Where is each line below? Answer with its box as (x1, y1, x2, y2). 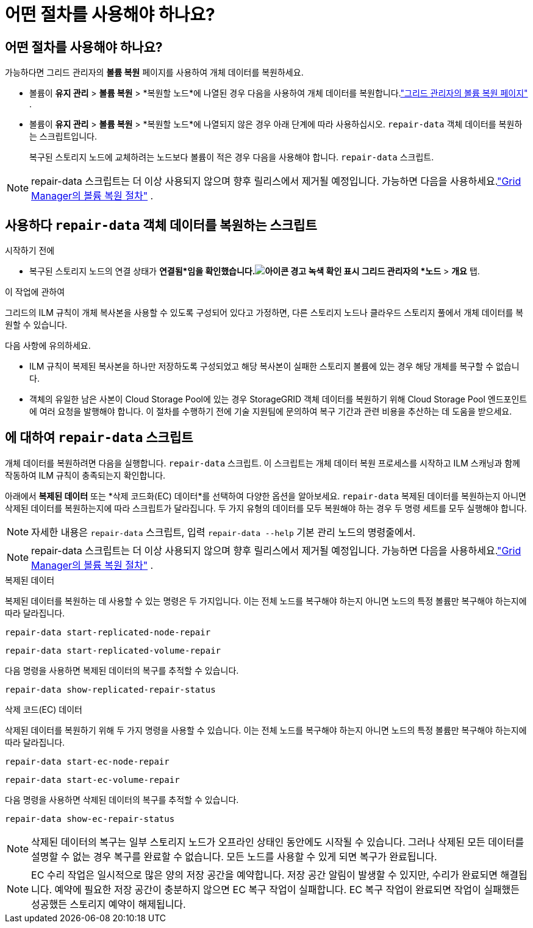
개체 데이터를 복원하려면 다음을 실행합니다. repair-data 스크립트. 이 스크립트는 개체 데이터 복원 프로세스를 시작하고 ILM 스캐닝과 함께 (5, 457, 520, 468)
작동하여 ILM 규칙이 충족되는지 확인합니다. (5, 469, 166, 480)
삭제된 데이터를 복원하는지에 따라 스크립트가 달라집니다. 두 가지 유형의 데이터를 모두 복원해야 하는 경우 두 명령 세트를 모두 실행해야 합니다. (5, 502, 527, 513)
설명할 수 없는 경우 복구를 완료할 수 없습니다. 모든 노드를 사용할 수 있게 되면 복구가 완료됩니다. (31, 850, 437, 863)
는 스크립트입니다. (29, 131, 98, 142)
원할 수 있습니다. (5, 319, 68, 330)
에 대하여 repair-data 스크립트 (5, 430, 193, 446)
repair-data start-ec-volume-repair (5, 774, 180, 785)
